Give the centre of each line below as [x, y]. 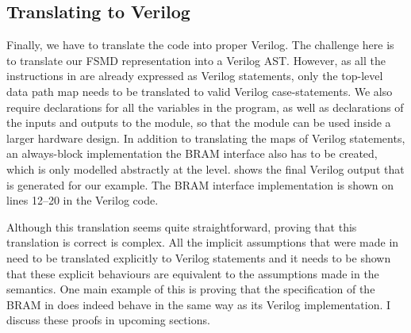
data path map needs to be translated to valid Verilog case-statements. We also [200, 91]
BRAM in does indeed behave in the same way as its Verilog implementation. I [199, 304]
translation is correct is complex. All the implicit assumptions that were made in [203, 242]
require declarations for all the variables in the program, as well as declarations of [205, 107]
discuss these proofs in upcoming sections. [108, 320]
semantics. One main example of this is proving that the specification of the [191, 289]
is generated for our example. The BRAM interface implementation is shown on [200, 184]
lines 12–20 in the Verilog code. [83, 200]
